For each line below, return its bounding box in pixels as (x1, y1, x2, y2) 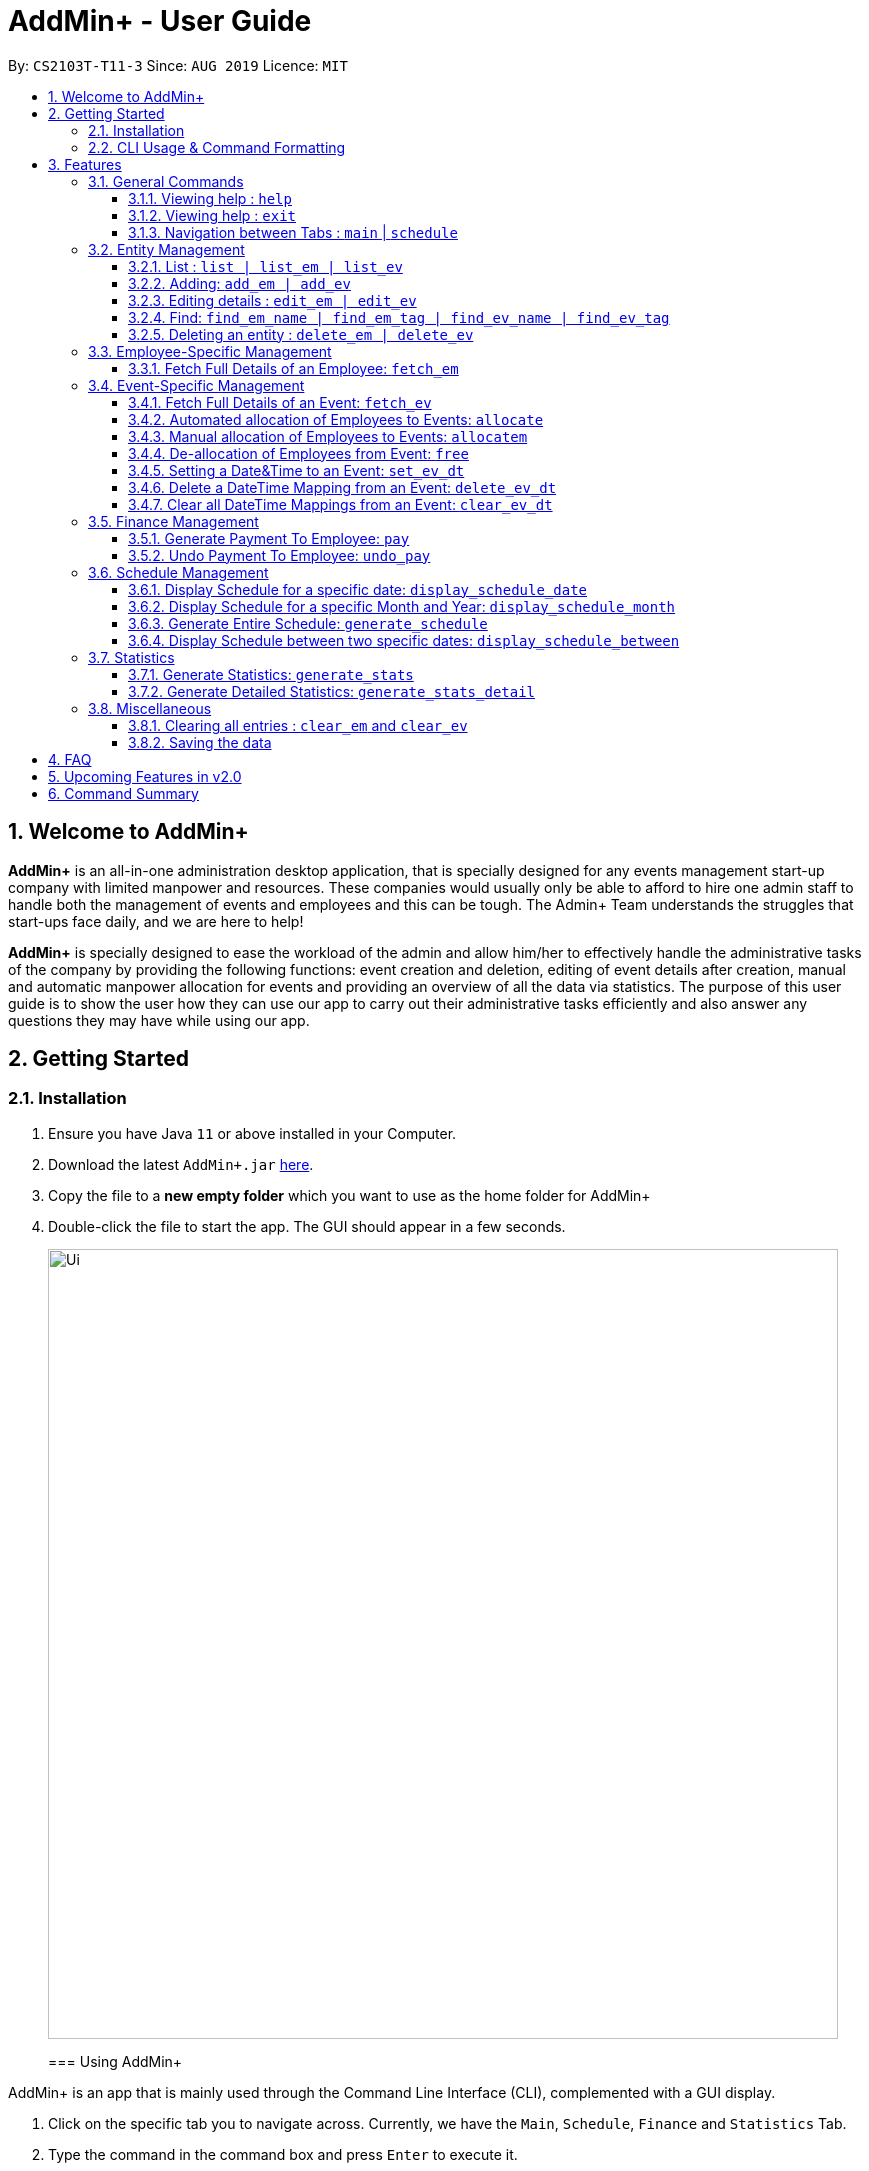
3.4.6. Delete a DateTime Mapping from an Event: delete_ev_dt (128, 478, 557, 496)
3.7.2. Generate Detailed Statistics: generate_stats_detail (128, 682, 536, 700)
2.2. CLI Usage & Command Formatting (88, 138, 346, 156)
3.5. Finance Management (88, 512, 259, 530)
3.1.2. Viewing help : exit (128, 206, 297, 224)
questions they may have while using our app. (8, 1011, 310, 1029)
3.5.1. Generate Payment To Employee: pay (128, 529, 410, 547)
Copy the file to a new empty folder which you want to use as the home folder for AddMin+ (48, 1186, 651, 1204)
